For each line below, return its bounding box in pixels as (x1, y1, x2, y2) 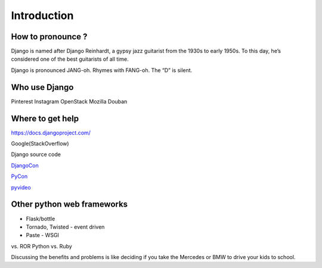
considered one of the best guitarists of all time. (11, 55, 129, 63)
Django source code (11, 151, 61, 158)
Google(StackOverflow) (11, 140, 69, 147)
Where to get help (11, 113, 79, 123)
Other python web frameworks (11, 200, 128, 210)
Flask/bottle (26, 215, 55, 222)
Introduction (11, 9, 74, 22)
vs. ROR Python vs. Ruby (11, 242, 73, 250)
